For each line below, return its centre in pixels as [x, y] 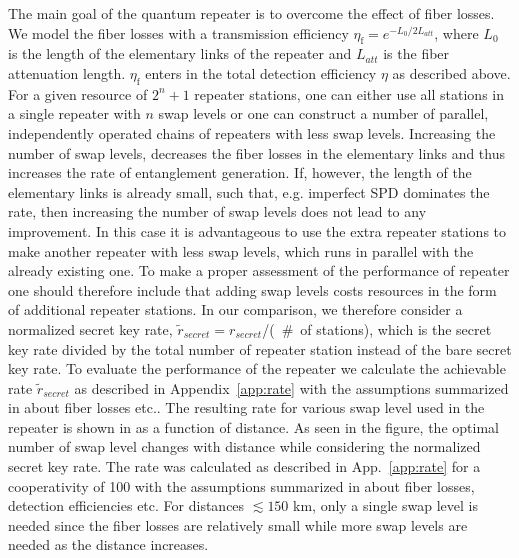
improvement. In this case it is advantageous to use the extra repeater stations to [257, 230]
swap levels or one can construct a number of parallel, [323, 113]
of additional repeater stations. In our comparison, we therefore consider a [235, 309]
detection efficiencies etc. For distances [126, 505]
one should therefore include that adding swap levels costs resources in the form [252, 289]
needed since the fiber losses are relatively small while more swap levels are [238, 524]
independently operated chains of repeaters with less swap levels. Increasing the [252, 132]
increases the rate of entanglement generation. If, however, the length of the [240, 172]
